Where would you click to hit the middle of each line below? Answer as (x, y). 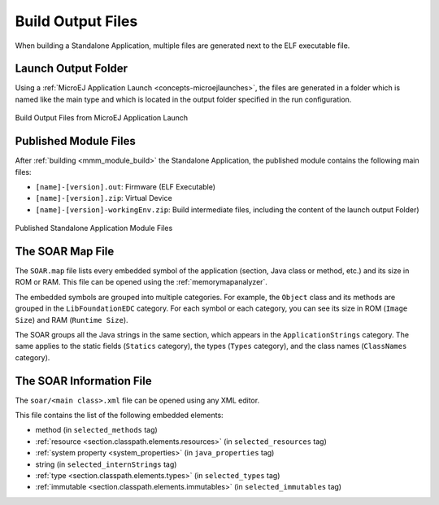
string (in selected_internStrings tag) (106, 464)
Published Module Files (75, 141)
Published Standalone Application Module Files (94, 229)
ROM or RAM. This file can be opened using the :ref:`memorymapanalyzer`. (141, 282)
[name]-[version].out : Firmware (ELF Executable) (125, 186)
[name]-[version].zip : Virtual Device (104, 198)
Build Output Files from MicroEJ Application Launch (102, 118)
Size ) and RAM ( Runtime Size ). (72, 320)
